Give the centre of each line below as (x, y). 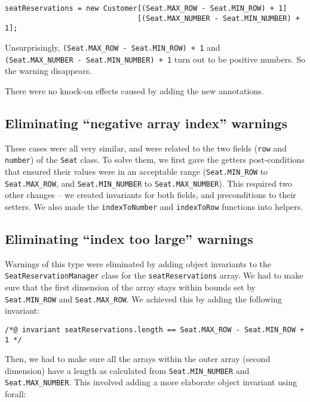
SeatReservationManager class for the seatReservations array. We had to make (154, 275)
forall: (16, 394)
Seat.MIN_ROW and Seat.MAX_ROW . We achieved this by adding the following (143, 299)
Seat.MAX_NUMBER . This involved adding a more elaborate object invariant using (151, 382)
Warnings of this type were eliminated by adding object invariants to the (138, 263)
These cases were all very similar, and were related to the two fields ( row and (146, 148)
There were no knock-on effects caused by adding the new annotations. (134, 90)
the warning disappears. (48, 71)
